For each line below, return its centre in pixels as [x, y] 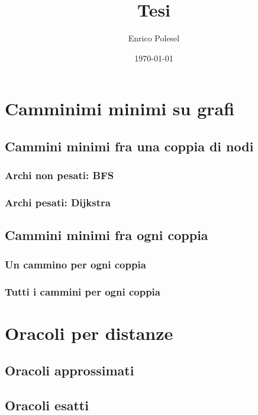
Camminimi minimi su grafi [120, 108]
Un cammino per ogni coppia [75, 264]
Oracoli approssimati [70, 370]
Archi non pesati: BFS [59, 175]
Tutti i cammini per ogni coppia [83, 291]
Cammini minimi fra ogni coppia [107, 235]
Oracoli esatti [47, 405]
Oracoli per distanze [89, 333]
